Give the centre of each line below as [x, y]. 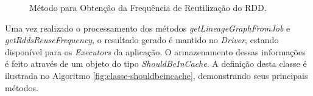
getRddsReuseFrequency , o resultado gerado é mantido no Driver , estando [142, 40]
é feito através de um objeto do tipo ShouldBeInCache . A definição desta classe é [156, 63]
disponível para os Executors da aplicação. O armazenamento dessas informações [155, 51]
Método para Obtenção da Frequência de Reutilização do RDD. [148, 7]
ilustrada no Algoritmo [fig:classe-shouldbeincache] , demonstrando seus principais [156, 75]
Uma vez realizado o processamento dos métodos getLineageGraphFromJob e [148, 28]
